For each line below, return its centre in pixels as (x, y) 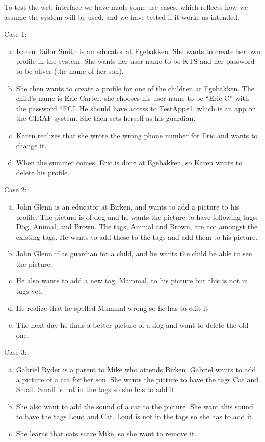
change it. (31, 145)
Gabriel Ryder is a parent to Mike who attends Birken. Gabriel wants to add (136, 369)
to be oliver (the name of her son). (70, 71)
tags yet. (29, 291)
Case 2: (16, 189)
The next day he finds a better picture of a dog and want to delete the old (132, 325)
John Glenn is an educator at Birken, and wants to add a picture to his (128, 206)
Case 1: (16, 34)
